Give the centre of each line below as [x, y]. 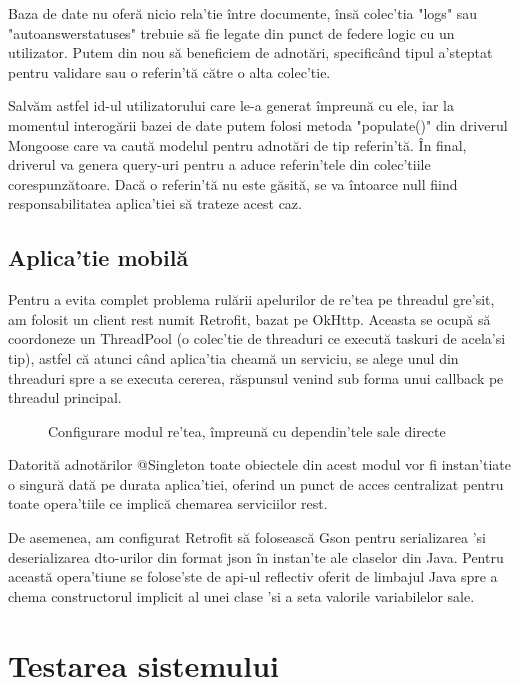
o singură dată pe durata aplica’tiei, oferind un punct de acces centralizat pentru [256, 483]
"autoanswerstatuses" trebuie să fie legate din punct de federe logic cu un [231, 32]
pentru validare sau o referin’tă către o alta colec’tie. [169, 71]
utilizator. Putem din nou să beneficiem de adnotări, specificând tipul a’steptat [250, 52]
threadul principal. [65, 397]
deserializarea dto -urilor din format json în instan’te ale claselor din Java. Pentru [256, 556]
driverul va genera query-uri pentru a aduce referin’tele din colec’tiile [219, 164]
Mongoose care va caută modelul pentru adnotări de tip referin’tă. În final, [237, 144]
